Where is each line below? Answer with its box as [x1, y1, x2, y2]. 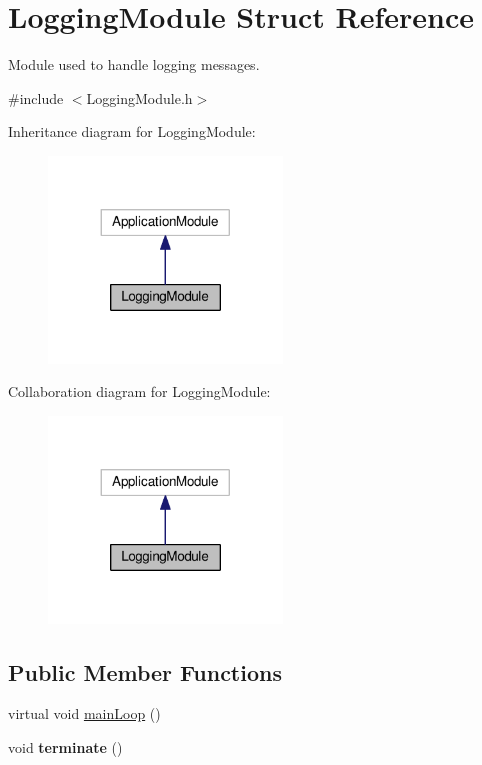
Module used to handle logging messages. [8, 54, 260, 75]
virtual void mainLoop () [8, 703, 161, 724]
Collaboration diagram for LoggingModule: [8, 381, 271, 402]
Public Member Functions [8, 656, 282, 687]
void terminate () [8, 737, 123, 758]
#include [8, 87, 64, 108]
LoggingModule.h [86, 87, 193, 108]
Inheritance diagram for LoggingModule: [8, 121, 256, 142]
